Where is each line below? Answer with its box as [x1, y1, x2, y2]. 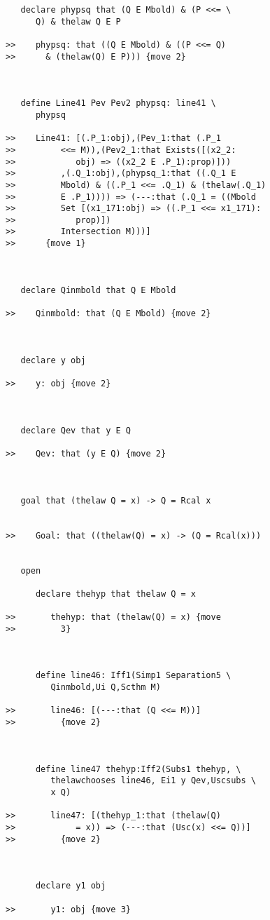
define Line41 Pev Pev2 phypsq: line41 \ [20, 98, 216, 109]
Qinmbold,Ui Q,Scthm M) [50, 682, 161, 693]
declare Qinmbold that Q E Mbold [20, 285, 176, 295]
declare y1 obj [35, 881, 106, 891]
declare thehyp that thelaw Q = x [35, 588, 197, 599]
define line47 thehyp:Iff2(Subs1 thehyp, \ [35, 764, 241, 774]
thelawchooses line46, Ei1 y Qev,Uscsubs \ [50, 776, 256, 786]
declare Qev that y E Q [20, 425, 131, 435]
